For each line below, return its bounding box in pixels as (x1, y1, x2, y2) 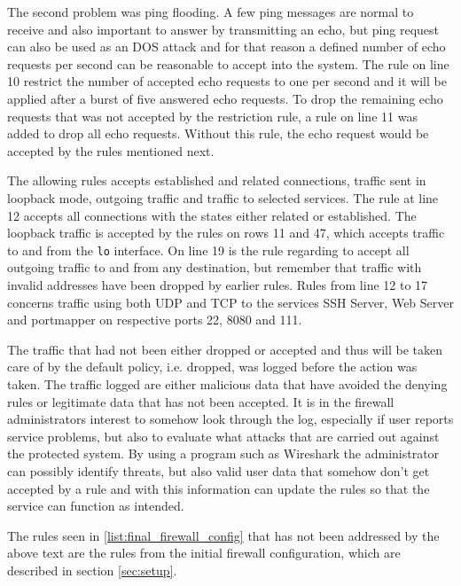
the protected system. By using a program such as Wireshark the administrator (7, 444, 440, 463)
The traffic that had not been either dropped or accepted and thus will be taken (7, 340, 443, 358)
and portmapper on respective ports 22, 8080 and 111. (7, 310, 302, 329)
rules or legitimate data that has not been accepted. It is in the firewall (7, 392, 395, 410)
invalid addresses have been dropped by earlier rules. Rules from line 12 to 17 (7, 275, 428, 293)
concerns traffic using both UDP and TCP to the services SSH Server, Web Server (7, 293, 454, 311)
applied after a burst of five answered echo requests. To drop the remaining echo (7, 89, 443, 107)
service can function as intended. (7, 496, 184, 515)
